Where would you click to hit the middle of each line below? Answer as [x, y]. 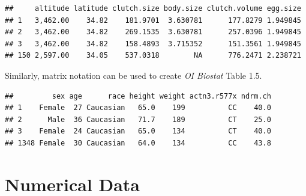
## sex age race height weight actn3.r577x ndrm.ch [138, 96]
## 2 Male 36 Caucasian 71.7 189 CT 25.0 [138, 119]
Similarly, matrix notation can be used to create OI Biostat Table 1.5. [133, 75]
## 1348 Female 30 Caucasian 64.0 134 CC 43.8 [138, 143]
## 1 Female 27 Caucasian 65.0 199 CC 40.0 [138, 108]
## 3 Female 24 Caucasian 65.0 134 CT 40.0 [138, 131]
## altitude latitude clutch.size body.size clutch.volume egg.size [153, 8]
